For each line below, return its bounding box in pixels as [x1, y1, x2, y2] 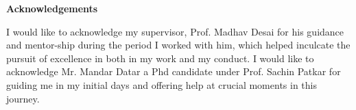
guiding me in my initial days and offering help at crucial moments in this [6, 77, 317, 92]
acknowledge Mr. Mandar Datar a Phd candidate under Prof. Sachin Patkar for [6, 64, 341, 79]
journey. [6, 91, 40, 105]
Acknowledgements [6, 1, 98, 15]
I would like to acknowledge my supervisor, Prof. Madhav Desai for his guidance [6, 24, 344, 38]
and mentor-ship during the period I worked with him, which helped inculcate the [6, 38, 351, 52]
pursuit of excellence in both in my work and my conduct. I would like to [6, 51, 314, 65]
